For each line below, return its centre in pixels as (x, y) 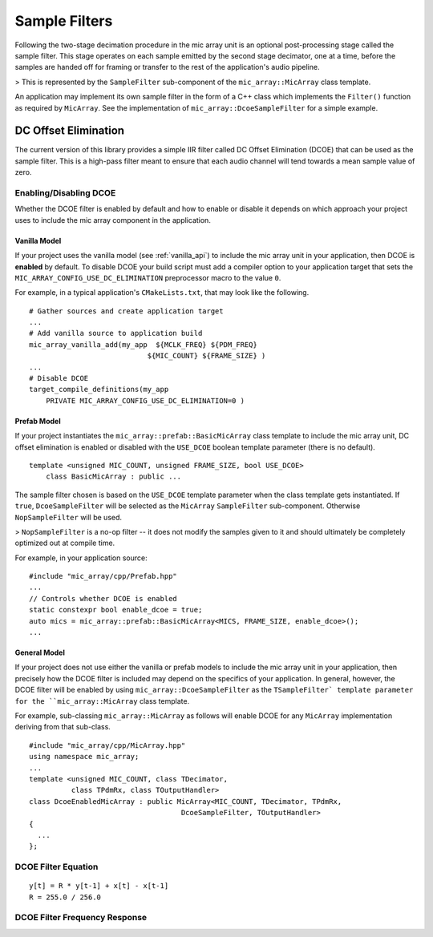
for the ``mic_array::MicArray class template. (102, 701)
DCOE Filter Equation (57, 867)
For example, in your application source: (81, 558)
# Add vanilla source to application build (116, 333)
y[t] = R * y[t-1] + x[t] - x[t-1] (99, 886)
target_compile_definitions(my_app (99, 390)
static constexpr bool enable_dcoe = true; (116, 610)
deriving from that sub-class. (63, 727)
